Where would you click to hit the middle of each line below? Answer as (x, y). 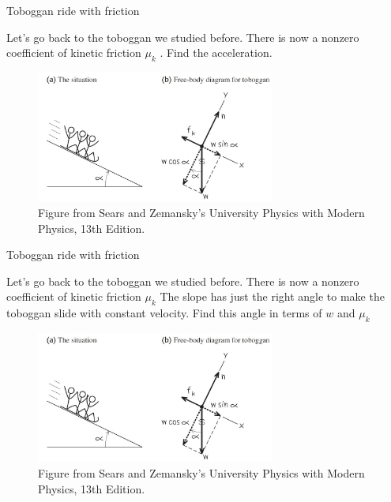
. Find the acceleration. (216, 52)
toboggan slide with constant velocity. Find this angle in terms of (164, 313)
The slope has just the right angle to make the (272, 296)
